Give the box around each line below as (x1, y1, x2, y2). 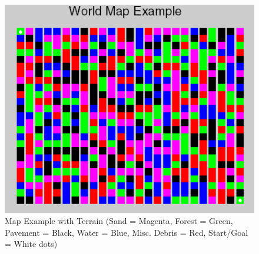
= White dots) (5, 238, 58, 250)
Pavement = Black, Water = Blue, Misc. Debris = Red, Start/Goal (5, 226, 248, 238)
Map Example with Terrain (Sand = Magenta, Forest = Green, (5, 215, 233, 227)
